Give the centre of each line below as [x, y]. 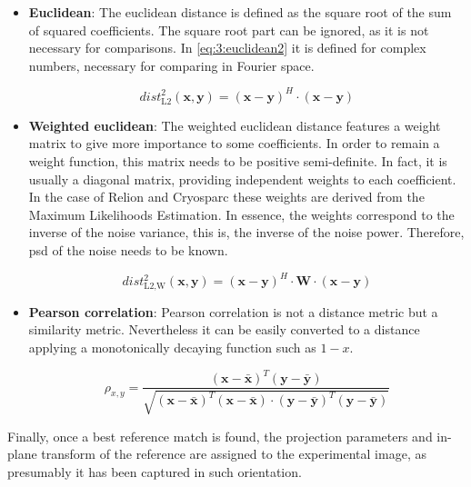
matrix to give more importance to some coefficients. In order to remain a [234, 143]
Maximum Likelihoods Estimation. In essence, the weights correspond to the [241, 214]
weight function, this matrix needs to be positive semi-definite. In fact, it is [238, 161]
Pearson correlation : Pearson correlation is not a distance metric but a [233, 311]
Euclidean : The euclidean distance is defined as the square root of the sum [240, 12]
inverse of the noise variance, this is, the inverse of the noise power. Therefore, [246, 232]
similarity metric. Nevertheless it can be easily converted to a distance [224, 329]
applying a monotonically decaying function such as [172, 348]
